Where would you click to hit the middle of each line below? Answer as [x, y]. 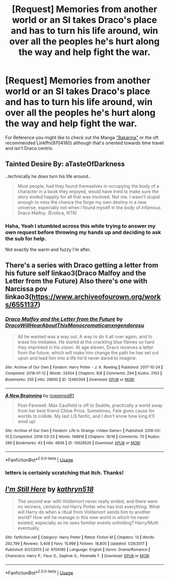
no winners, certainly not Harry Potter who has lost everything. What [89, 507]
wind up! [27, 421]
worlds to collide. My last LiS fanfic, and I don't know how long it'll [86, 416]
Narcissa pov [26, 289]
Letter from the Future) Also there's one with [76, 281]
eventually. [29, 528]
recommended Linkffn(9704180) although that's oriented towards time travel [84, 143]
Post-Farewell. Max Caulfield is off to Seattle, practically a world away [90, 405]
